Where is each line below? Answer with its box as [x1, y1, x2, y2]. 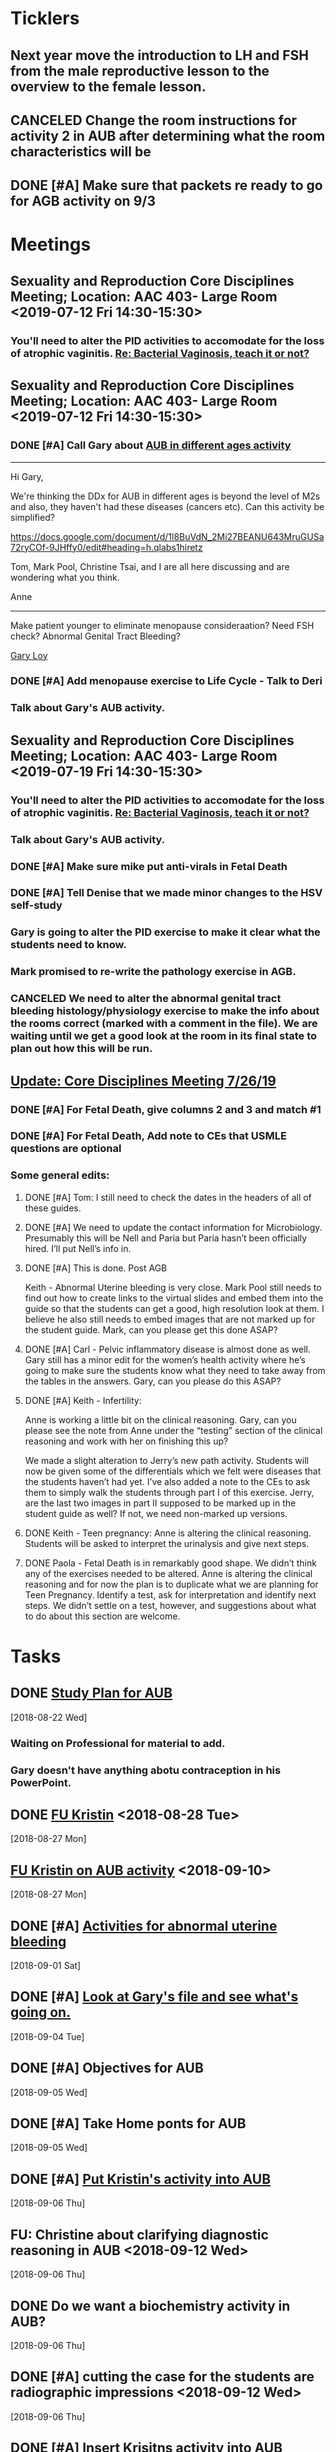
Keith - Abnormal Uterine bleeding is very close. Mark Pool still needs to [24, 1281, 322, 1293]
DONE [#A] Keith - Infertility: [24, 1394, 142, 1406]
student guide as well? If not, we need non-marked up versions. [24, 1507, 288, 1519]
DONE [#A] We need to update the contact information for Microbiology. [24, 1221, 323, 1233]
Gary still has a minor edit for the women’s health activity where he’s [24, 1353, 306, 1366]
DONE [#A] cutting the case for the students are [10, 2368, 315, 2386]
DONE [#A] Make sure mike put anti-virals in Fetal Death [10, 859, 288, 873]
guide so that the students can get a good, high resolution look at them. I [24, 1302, 325, 1314]
